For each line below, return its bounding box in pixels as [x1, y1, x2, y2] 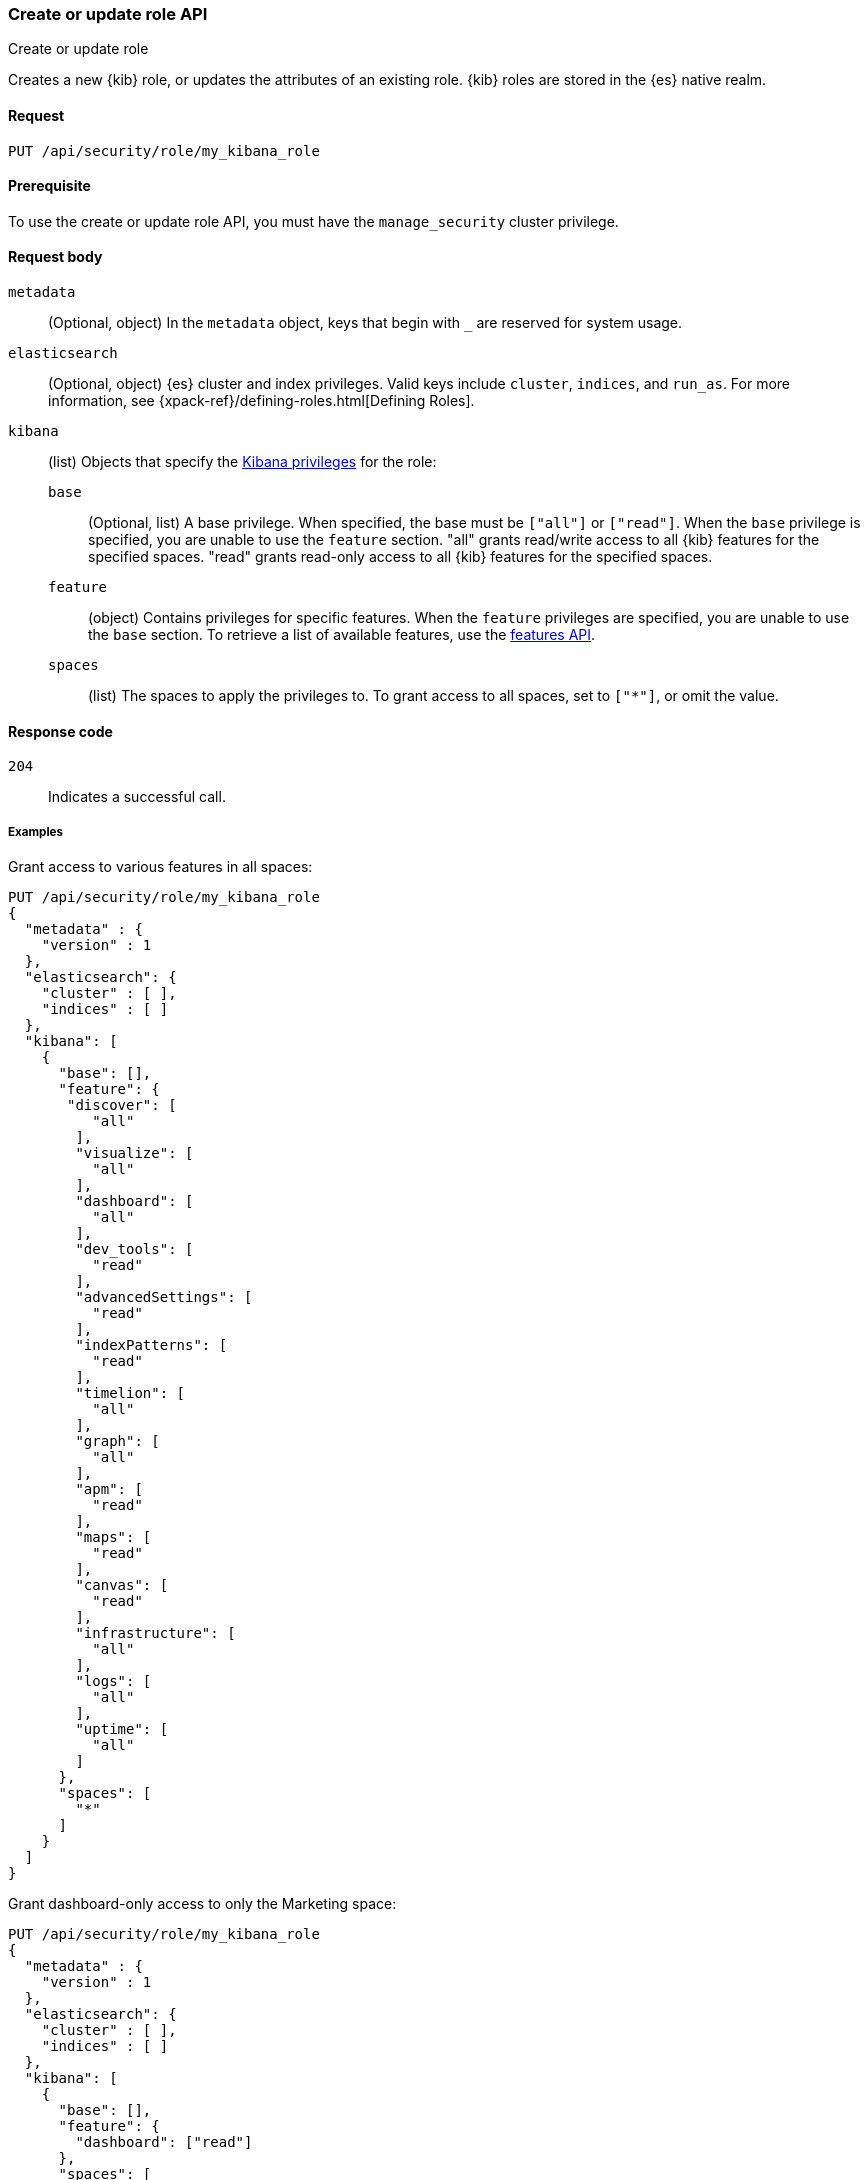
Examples [8, 824, 63, 839]
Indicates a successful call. [48, 788, 226, 806]
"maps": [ [75, 1529, 152, 1546]
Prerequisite [8, 177, 91, 195]
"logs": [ [75, 1673, 152, 1690]
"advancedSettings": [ [75, 1289, 253, 1306]
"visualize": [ [75, 1145, 194, 1162]
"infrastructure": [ [75, 1625, 236, 1642]
